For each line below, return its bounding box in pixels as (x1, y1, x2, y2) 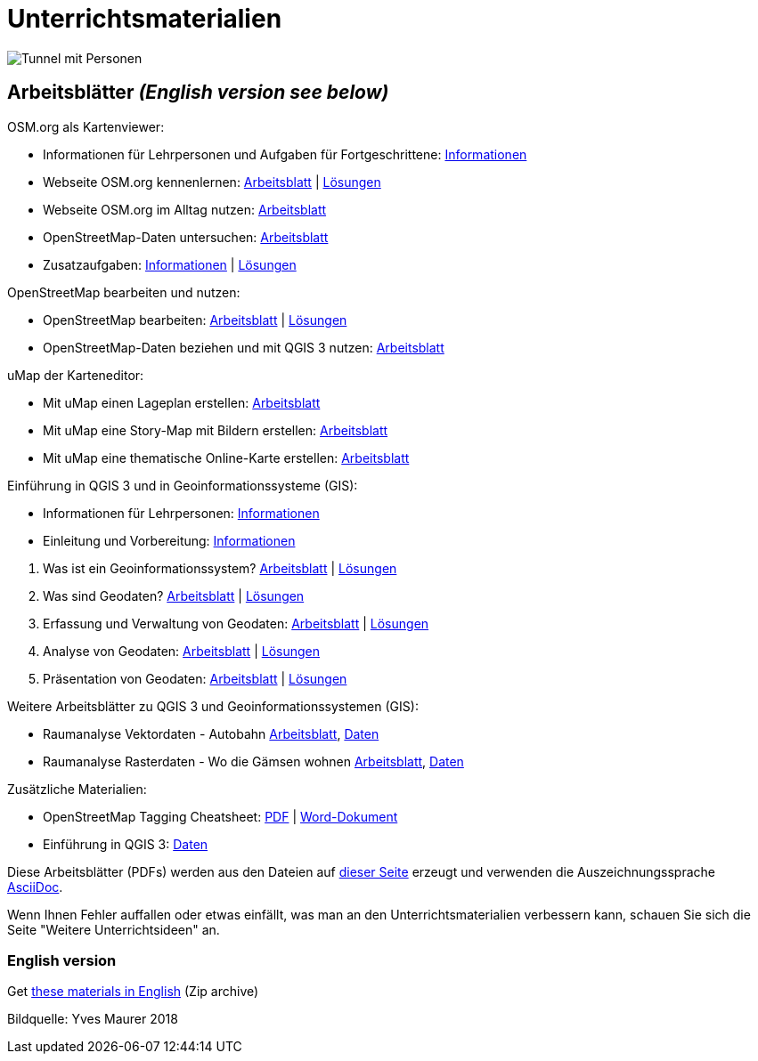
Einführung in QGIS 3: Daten (43, 836, 208, 852)
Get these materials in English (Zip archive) (7, 984, 259, 1000)
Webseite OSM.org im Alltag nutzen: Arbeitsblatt (43, 201, 327, 217)
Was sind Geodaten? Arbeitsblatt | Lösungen (43, 587, 305, 603)
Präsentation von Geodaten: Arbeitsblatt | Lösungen (43, 670, 347, 686)
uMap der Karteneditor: (7, 367, 144, 383)
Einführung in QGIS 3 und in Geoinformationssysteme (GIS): (7, 477, 358, 493)
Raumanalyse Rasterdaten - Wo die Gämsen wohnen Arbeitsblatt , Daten (43, 753, 464, 769)
